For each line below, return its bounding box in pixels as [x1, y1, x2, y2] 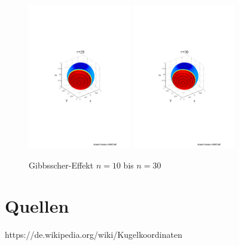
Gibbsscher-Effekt [29, 158, 94, 171]
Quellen [5, 194, 69, 218]
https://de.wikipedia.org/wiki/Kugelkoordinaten [5, 228, 182, 241]
